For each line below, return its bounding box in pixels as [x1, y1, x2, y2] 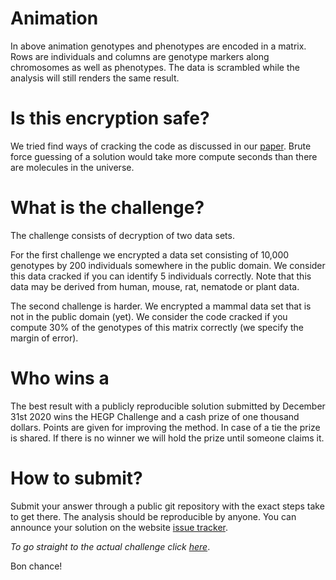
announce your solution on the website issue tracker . [10, 521, 229, 533]
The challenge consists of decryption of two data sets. [10, 229, 235, 241]
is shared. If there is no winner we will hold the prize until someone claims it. [10, 432, 325, 444]
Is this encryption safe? [10, 107, 210, 130]
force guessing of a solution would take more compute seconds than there [10, 150, 318, 162]
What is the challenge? [10, 197, 205, 219]
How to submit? [10, 467, 143, 489]
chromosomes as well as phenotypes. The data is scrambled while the [10, 61, 300, 73]
